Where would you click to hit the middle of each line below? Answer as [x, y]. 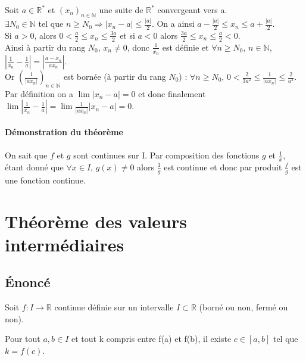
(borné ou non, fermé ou [243, 307]
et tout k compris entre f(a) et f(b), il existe [152, 339]
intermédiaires [65, 244]
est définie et [185, 47]
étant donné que [34, 167]
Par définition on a [39, 93]
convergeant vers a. [192, 10]
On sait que [26, 155]
